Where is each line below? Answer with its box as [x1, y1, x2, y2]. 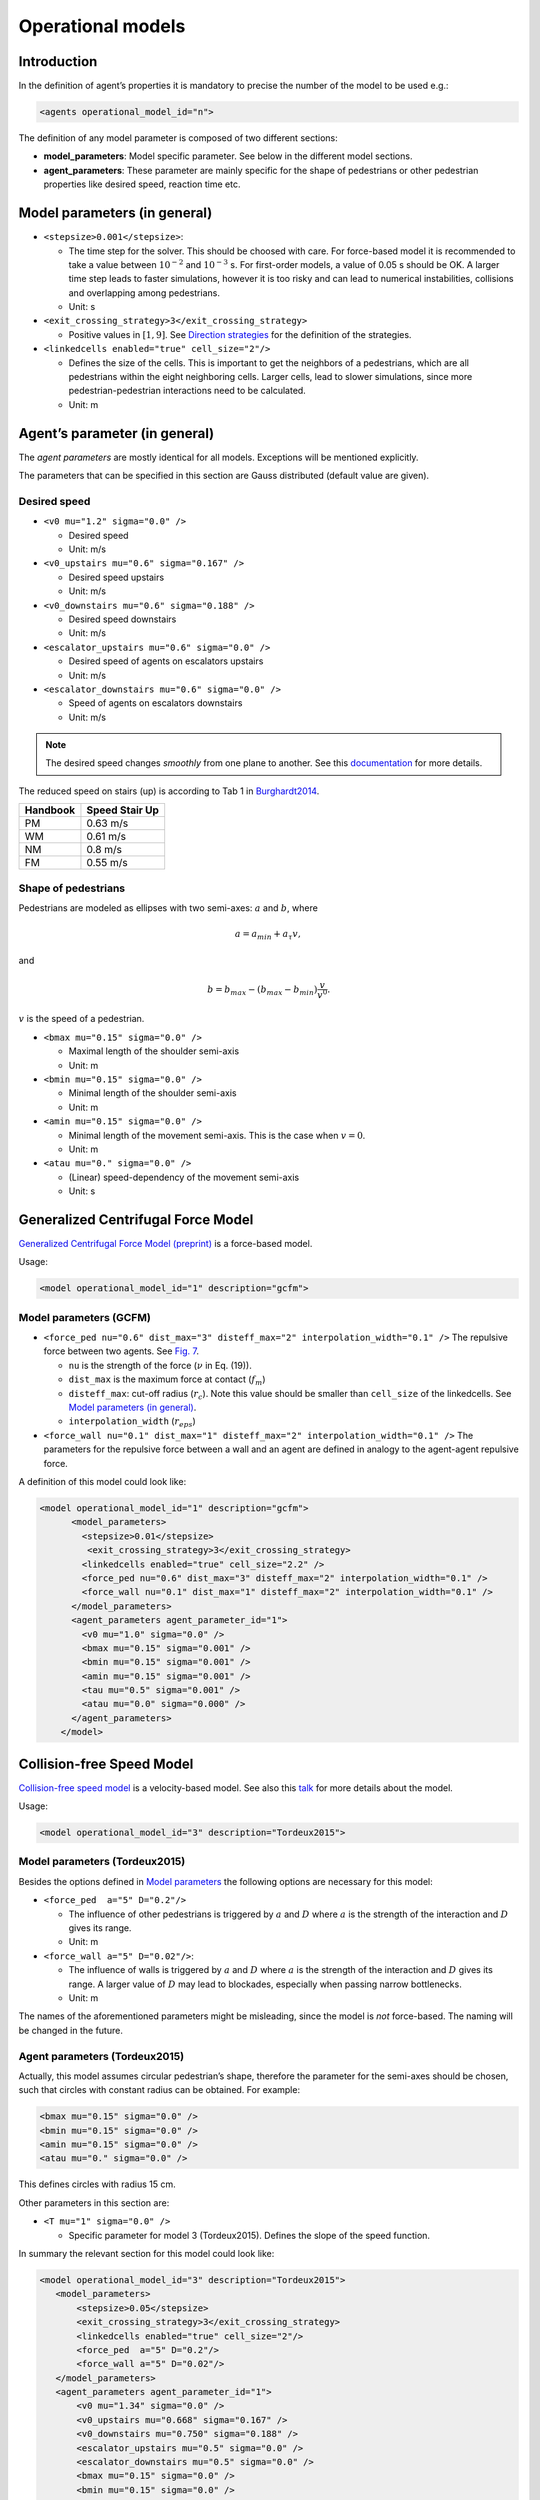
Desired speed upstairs [68, 571, 165, 583]
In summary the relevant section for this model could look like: [18, 2247, 275, 2259]
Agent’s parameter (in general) [18, 425, 215, 442]
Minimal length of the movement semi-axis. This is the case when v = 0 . [68, 1129, 366, 1141]
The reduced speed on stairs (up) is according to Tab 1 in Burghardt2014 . [18, 785, 320, 797]
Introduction [18, 53, 98, 70]
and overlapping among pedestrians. [68, 286, 220, 299]
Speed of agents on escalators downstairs [68, 697, 243, 709]
